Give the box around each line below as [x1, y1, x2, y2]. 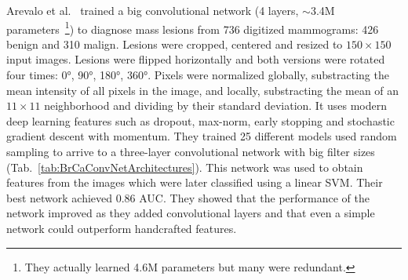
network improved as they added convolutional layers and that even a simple [6, 205, 375, 221]
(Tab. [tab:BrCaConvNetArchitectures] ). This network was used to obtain [6, 158, 363, 175]
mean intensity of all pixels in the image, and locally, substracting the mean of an [6, 82, 399, 98]
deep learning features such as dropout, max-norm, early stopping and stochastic [6, 112, 395, 129]
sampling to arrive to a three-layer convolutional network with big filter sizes [6, 144, 375, 159]
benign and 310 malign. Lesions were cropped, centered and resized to [6, 35, 343, 52]
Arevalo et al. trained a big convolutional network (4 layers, [6, 2, 299, 18]
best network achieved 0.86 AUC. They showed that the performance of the [6, 189, 370, 205]
